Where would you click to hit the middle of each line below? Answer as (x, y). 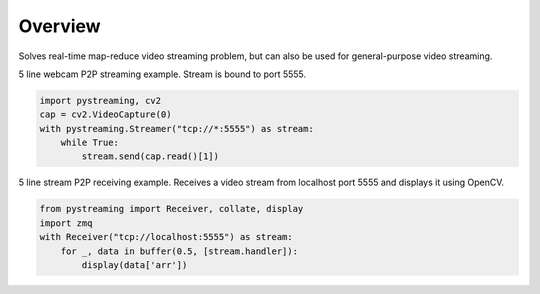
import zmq (66, 223)
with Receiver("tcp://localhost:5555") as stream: (166, 237)
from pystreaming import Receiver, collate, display (171, 209)
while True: (90, 143)
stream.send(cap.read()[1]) (150, 156)
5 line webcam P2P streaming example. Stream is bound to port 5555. (162, 74)
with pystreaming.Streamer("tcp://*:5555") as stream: (176, 128)
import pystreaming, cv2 (100, 100)
